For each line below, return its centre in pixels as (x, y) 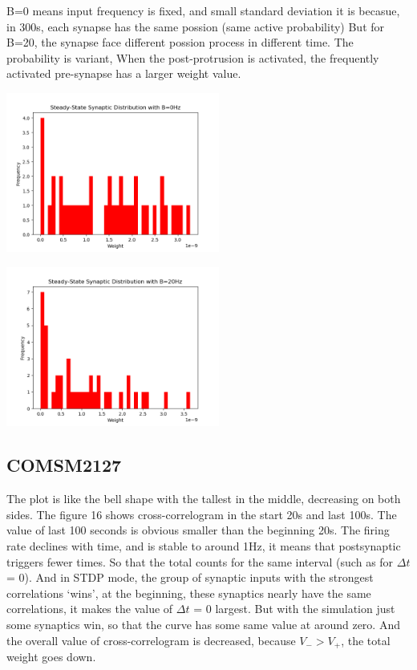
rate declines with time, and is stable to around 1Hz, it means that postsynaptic (204, 545)
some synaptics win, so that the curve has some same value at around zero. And (203, 624)
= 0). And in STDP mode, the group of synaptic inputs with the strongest (190, 577)
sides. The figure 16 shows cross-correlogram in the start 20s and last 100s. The (202, 514)
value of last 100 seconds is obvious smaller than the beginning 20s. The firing (198, 530)
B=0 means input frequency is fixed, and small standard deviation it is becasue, (203, 10)
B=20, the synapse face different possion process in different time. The (180, 42)
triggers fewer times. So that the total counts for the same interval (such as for (200, 561)
